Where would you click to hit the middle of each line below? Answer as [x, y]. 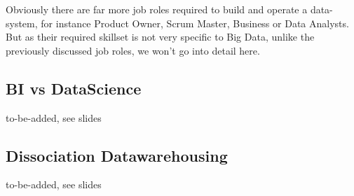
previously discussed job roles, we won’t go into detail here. [133, 50]
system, [22, 23]
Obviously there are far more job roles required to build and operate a [157, 9]
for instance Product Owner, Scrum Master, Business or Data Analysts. [195, 23]
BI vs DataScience [74, 88]
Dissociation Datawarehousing [117, 155]
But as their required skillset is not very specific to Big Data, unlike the [160, 37]
